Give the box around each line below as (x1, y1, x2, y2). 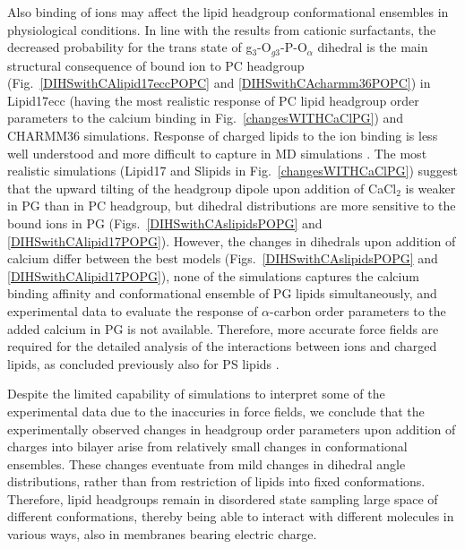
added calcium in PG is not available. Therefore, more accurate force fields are (7, 319, 439, 338)
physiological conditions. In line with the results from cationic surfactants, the (7, 20, 436, 39)
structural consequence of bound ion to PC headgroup (7, 56, 305, 74)
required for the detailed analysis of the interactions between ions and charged (7, 337, 437, 356)
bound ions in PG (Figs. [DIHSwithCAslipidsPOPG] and (7, 213, 323, 232)
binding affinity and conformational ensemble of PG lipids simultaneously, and (7, 284, 437, 303)
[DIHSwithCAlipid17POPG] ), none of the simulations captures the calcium (7, 266, 419, 285)
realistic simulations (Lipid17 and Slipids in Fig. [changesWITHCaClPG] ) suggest (7, 161, 458, 180)
